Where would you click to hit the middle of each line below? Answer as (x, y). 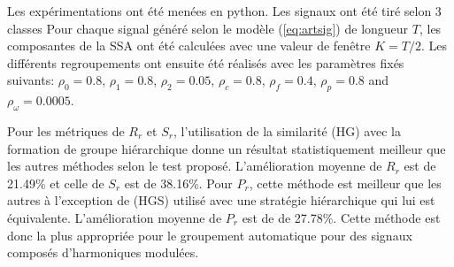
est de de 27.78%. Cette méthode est (341, 217)
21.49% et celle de (56, 183)
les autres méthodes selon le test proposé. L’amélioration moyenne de (195, 166)
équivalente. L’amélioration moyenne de (115, 217)
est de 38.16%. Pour (178, 183)
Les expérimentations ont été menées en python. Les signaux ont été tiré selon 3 (224, 11)
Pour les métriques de (66, 130)
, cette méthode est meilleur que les (345, 183)
